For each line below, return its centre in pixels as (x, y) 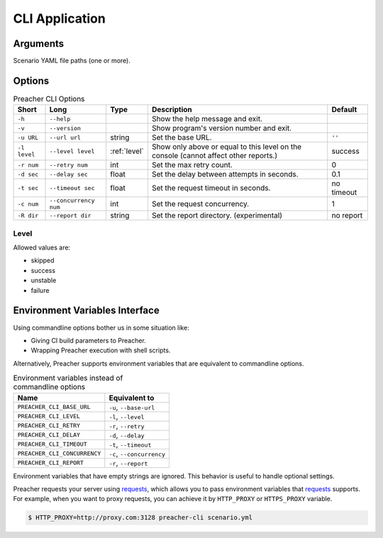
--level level (72, 151)
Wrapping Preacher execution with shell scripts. (101, 350)
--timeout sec (72, 188)
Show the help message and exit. (207, 119)
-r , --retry (127, 425)
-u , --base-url (132, 407)
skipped (43, 260)
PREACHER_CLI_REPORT (51, 463)
